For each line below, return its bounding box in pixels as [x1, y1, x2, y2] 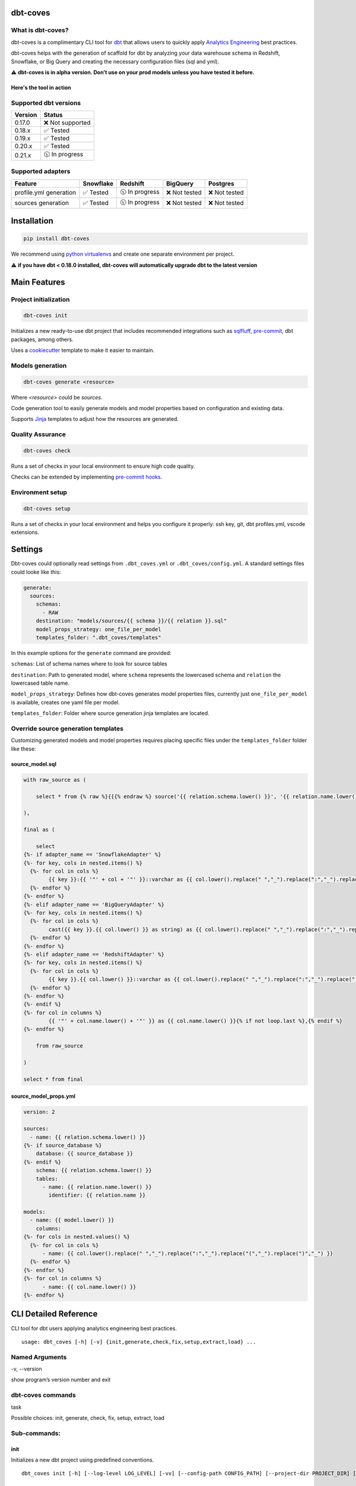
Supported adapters [11, 167, 71, 175]
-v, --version [11, 1365, 43, 1372]
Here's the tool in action [11, 84, 71, 91]
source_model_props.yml [11, 1093, 76, 1100]
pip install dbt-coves [23, 235, 90, 242]
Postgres [208, 179, 234, 187]
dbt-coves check [23, 448, 71, 454]
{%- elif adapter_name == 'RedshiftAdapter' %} [23, 951, 164, 958]
